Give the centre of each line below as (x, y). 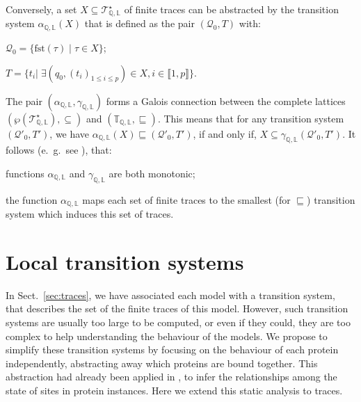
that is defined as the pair (139, 23)
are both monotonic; (152, 173)
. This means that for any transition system (251, 118)
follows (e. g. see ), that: (59, 150)
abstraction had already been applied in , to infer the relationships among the (171, 377)
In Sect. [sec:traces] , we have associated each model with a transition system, (170, 295)
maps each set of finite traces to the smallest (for (186, 199)
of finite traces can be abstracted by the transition (231, 9)
